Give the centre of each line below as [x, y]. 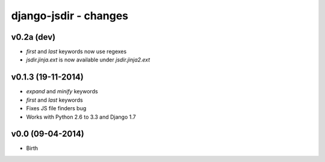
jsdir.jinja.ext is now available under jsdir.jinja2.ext [88, 60]
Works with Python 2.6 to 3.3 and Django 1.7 [81, 117]
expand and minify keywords [62, 92]
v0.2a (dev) [33, 37]
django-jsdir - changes [70, 16]
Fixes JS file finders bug [56, 108]
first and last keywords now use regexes [76, 52]
